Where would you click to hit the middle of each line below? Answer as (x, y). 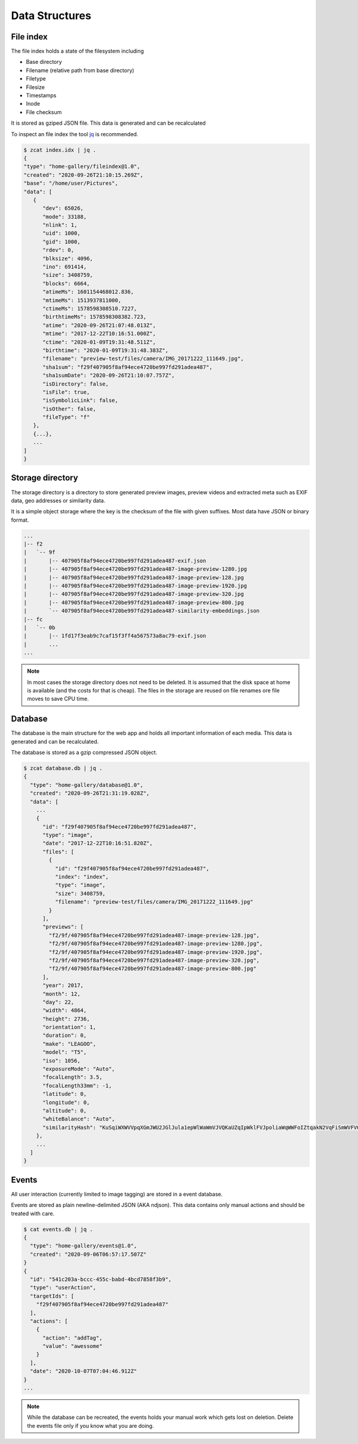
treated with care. (33, 1213)
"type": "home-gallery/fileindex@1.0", (82, 167)
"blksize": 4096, (68, 258)
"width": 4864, (65, 1011)
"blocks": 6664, (66, 283)
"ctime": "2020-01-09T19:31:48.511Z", (99, 342)
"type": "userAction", (63, 1288)
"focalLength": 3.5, (72, 1077)
